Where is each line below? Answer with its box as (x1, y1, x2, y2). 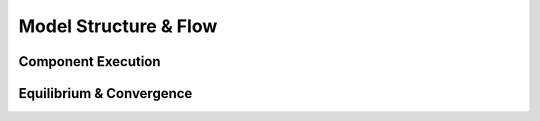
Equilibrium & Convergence (18, 85, 193, 102)
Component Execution (18, 53, 161, 70)
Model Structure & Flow (18, 15, 218, 37)
